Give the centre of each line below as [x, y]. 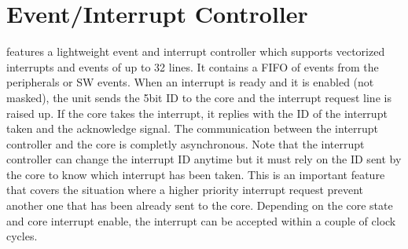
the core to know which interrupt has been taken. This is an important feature [196, 174]
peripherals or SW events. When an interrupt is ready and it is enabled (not [190, 82]
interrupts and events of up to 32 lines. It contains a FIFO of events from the [193, 66]
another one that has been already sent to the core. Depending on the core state [200, 205]
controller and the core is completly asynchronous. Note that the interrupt [186, 143]
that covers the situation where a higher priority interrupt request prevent [185, 190]
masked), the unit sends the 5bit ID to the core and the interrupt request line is [199, 97]
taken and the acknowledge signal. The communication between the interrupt [193, 128]
